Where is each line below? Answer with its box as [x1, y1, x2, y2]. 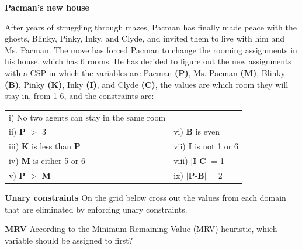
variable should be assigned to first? [5, 234, 133, 246]
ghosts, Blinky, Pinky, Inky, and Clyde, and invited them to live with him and [5, 32, 284, 44]
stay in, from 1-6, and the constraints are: [5, 90, 154, 102]
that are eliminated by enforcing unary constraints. [5, 203, 188, 215]
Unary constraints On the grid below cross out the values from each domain [5, 191, 286, 203]
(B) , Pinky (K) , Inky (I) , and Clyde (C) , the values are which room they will [5, 78, 289, 90]
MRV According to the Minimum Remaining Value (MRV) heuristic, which [5, 222, 277, 235]
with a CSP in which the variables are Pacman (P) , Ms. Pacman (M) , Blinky [5, 66, 286, 78]
